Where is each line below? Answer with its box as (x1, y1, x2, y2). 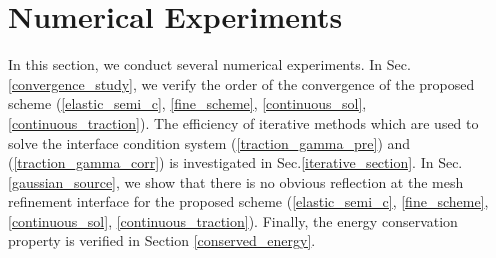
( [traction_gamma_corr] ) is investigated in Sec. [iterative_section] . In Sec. (8, 152, 463, 173)
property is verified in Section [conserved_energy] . (8, 230, 316, 251)
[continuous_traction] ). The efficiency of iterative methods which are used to (8, 112, 479, 133)
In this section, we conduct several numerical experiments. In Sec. (8, 54, 411, 75)
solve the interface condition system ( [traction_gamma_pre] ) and (8, 132, 411, 153)
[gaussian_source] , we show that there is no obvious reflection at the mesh (8, 171, 464, 192)
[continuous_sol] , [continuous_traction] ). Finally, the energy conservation (8, 210, 458, 231)
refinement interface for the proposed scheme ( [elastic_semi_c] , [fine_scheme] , (8, 191, 489, 212)
